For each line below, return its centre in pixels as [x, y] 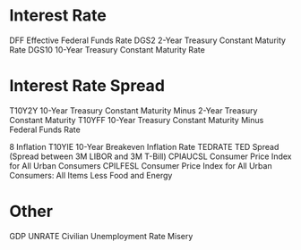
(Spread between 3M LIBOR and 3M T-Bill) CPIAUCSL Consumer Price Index [150, 156]
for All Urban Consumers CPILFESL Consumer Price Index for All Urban [141, 165]
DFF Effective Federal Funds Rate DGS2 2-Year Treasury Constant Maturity [148, 40]
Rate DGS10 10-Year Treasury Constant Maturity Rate [107, 49]
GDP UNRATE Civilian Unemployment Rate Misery [101, 236]
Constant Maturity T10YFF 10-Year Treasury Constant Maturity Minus [137, 120]
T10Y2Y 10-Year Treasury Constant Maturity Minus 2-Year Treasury [133, 110]
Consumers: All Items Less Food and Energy [91, 175]
